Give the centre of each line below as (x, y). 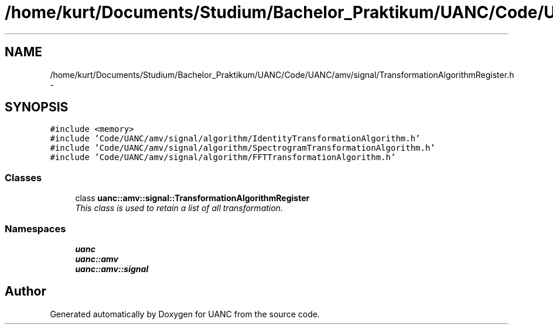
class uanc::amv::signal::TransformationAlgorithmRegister (192, 198)
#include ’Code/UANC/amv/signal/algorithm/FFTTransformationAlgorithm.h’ (223, 157)
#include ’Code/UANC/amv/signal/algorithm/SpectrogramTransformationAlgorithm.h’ (243, 148)
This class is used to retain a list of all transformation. (179, 208)
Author (25, 291)
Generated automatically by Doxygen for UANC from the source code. (185, 314)
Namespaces (35, 228)
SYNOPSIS (37, 107)
